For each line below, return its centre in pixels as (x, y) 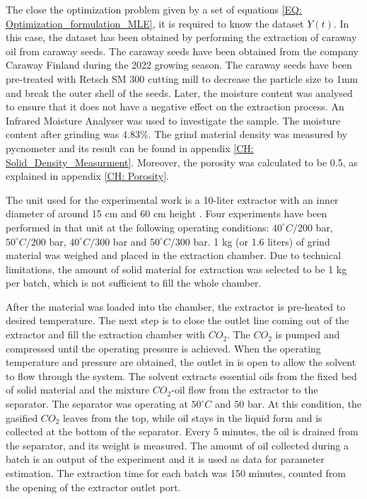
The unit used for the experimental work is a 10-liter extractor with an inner (172, 199)
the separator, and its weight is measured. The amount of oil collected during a (177, 445)
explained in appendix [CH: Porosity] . (87, 176)
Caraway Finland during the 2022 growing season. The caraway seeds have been (179, 65)
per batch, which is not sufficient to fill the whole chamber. (134, 283)
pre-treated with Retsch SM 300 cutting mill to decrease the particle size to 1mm (182, 78)
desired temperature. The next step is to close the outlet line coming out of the (177, 320)
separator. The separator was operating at (97, 404)
